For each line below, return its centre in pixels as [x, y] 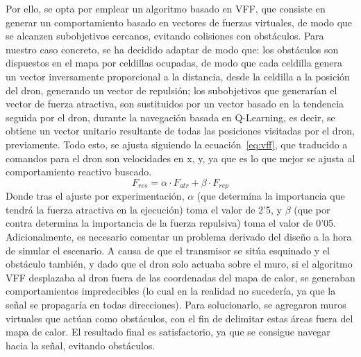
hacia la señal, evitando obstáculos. [81, 345]
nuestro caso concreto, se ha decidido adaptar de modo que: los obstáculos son [172, 49]
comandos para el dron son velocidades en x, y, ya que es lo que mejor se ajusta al [180, 158]
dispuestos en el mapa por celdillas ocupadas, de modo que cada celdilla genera [174, 63]
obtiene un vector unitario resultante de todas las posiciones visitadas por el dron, [180, 131]
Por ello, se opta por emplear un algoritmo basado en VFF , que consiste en [166, 8]
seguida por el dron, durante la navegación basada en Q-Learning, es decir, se [170, 117]
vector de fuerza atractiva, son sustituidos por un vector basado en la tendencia [175, 104]
